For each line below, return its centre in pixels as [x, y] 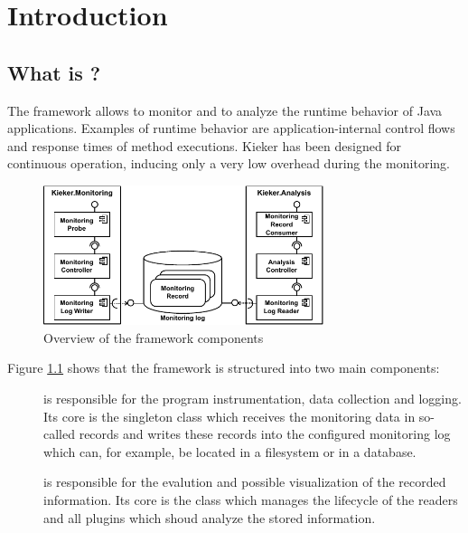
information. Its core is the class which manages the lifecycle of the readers [251, 499]
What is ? [54, 72]
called [59, 434]
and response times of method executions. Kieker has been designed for [205, 145]
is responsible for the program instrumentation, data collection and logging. [253, 398]
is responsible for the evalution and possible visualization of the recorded [245, 482]
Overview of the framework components [154, 337]
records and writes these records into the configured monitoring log [265, 434]
